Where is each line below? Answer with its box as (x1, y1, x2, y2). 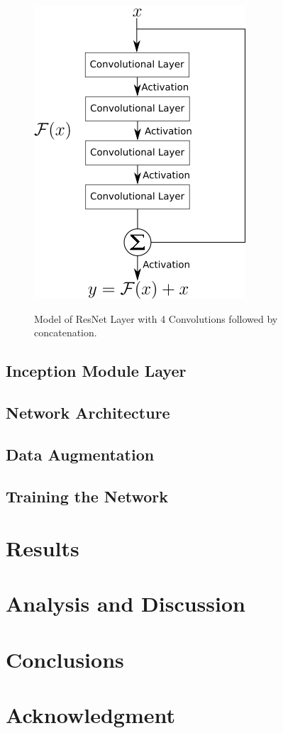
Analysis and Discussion (6, 589, 245, 618)
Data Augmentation (6, 443, 155, 465)
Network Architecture (6, 401, 170, 423)
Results (6, 534, 79, 563)
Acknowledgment (6, 700, 175, 729)
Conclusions (6, 644, 124, 673)
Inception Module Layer (6, 360, 187, 382)
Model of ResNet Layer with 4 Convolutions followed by (34, 311, 278, 326)
